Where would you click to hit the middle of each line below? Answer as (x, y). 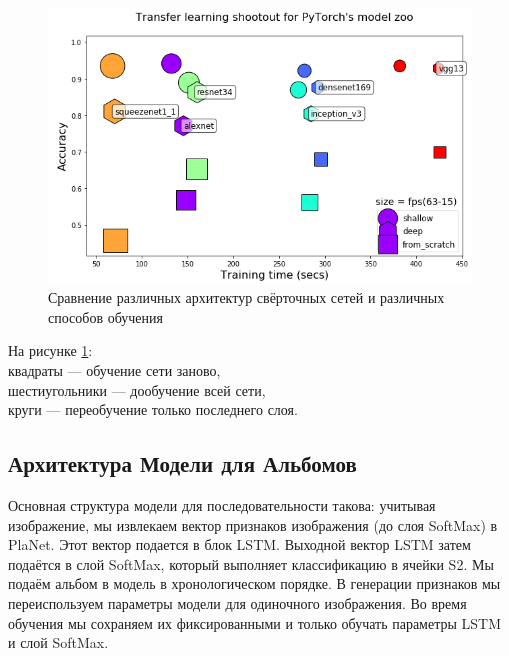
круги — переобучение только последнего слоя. (153, 409)
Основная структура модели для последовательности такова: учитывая (222, 505)
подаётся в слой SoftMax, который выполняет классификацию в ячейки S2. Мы (251, 563)
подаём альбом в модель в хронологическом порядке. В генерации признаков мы (254, 583)
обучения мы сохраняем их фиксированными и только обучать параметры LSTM (255, 622)
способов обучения (105, 316)
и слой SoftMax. (58, 642)
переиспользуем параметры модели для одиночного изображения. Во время (237, 603)
